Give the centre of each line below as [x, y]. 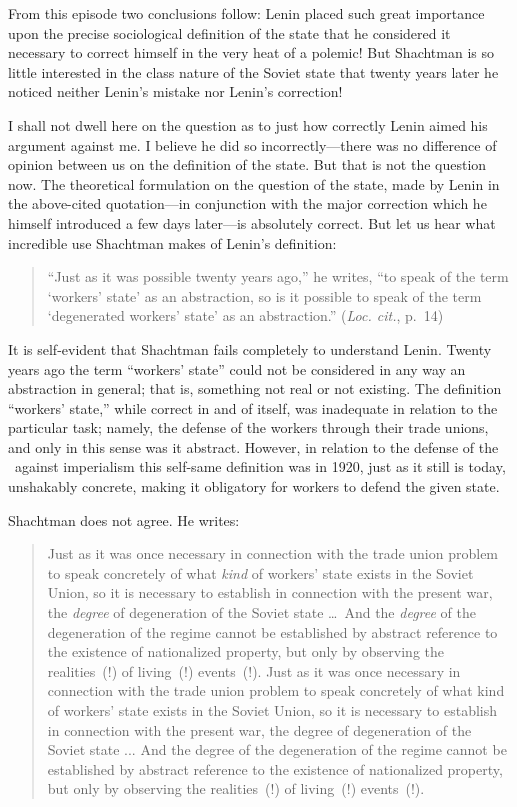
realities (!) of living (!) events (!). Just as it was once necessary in [254, 670]
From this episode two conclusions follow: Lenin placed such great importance [246, 13]
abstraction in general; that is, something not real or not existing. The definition [255, 388]
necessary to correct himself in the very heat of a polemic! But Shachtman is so [251, 52]
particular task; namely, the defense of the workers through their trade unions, [248, 427]
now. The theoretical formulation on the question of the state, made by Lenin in [254, 183]
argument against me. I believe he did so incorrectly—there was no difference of [252, 144]
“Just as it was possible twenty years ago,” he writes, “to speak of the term [278, 276]
